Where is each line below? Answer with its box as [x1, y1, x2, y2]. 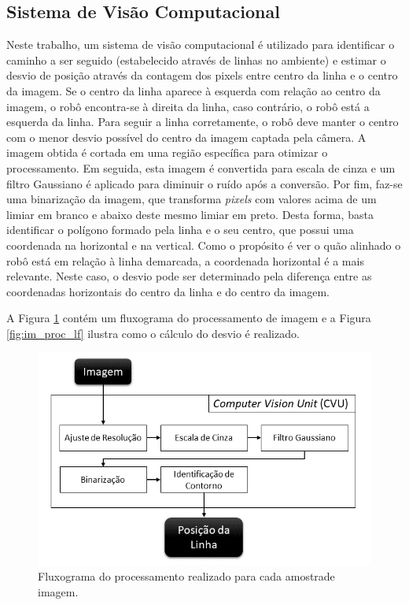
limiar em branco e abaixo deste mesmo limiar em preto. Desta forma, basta [6, 206, 374, 222]
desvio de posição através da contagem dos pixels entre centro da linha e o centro [6, 67, 398, 84]
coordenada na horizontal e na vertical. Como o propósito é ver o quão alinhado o [6, 236, 401, 253]
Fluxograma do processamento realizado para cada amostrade [38, 568, 335, 585]
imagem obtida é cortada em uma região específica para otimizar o [6, 144, 328, 161]
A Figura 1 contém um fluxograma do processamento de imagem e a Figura [6, 310, 371, 326]
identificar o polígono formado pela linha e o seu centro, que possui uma [6, 221, 354, 238]
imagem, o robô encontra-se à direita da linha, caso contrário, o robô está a [6, 98, 370, 114]
